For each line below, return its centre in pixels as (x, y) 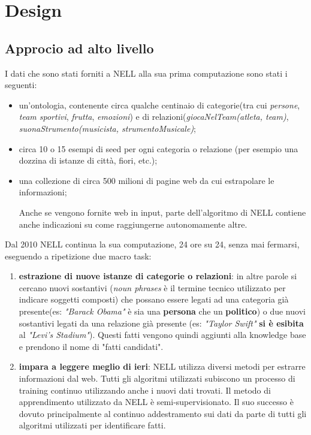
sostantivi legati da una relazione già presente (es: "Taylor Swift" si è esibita (161, 323)
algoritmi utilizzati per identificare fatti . (92, 425)
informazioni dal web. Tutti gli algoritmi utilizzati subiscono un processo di (157, 378)
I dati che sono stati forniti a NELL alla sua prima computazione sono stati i (146, 73)
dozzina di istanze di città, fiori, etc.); (88, 160)
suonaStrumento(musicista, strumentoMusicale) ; (108, 128)
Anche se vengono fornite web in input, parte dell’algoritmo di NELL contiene (162, 212)
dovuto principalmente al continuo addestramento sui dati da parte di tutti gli (163, 413)
